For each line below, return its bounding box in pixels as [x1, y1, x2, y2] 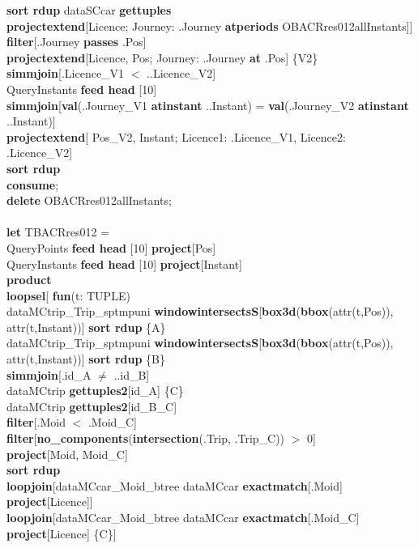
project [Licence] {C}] [6, 525, 117, 542]
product [6, 271, 52, 288]
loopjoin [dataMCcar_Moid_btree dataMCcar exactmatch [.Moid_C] [6, 509, 360, 525]
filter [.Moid [6, 414, 66, 431]
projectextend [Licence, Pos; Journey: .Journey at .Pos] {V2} [6, 49, 318, 66]
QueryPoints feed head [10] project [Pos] [6, 239, 216, 256]
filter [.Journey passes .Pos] [6, 33, 147, 50]
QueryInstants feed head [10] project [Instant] [6, 255, 242, 272]
